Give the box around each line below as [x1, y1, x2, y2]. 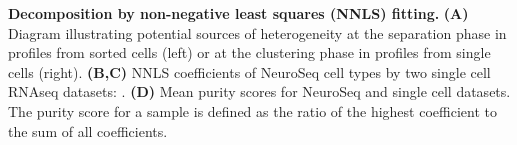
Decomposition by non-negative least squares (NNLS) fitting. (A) [8, 3, 469, 23]
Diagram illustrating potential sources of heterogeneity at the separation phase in [8, 22, 507, 43]
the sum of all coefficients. [8, 120, 168, 141]
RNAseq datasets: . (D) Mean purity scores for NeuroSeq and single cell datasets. [8, 81, 511, 102]
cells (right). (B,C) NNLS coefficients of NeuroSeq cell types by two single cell [8, 61, 491, 82]
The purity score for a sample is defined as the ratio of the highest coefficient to [8, 100, 497, 121]
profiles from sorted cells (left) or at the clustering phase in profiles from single [8, 42, 491, 63]
